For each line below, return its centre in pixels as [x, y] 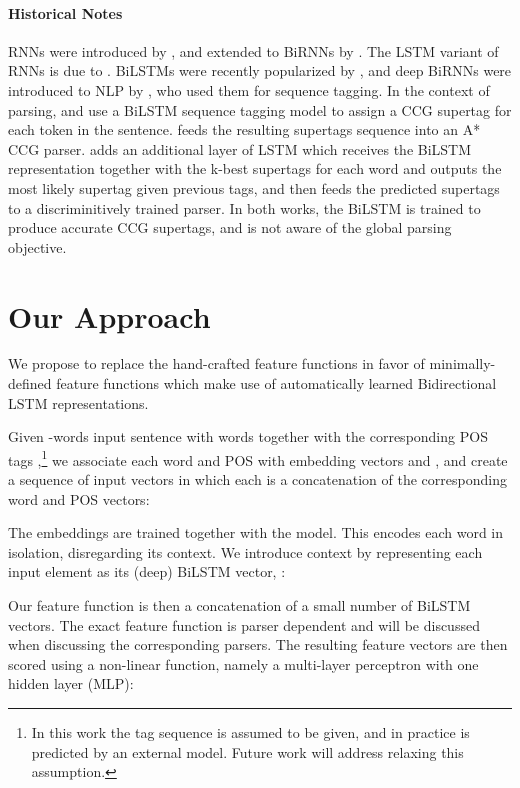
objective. [37, 246]
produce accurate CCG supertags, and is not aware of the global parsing [230, 227]
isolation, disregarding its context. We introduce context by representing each [245, 551]
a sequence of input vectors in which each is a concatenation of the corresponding [257, 479]
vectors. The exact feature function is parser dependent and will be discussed [244, 624]
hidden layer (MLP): [71, 683]
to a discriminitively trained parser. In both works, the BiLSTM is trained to [244, 207]
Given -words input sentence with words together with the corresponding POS [248, 436]
